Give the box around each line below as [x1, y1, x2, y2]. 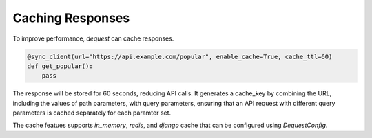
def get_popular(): [27, 62, 93, 70]
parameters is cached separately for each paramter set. [12, 108, 172, 117]
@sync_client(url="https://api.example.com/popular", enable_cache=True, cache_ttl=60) [27, 52, 333, 60]
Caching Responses [12, 10, 130, 25]
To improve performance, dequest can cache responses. [12, 34, 174, 43]
